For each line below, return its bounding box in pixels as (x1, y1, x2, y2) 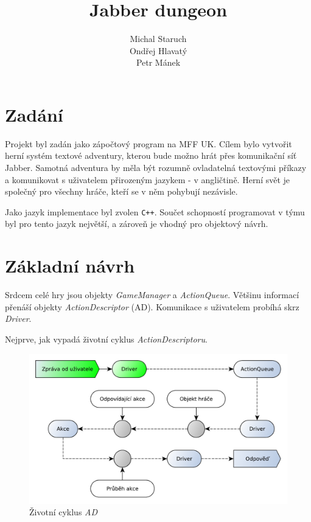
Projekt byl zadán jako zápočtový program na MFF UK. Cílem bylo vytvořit (5, 137, 292, 150)
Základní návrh (5, 253, 135, 278)
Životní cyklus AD (29, 506, 98, 518)
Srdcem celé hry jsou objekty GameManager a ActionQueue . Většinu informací (5, 288, 299, 301)
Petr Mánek (136, 56, 181, 69)
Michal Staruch (130, 32, 187, 45)
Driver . (5, 312, 32, 325)
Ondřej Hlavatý (129, 44, 187, 57)
